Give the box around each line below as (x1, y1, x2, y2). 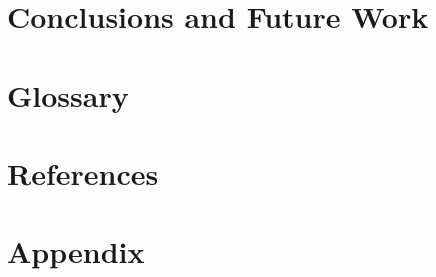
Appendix (7, 231, 145, 272)
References (7, 152, 159, 193)
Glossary (7, 74, 129, 115)
